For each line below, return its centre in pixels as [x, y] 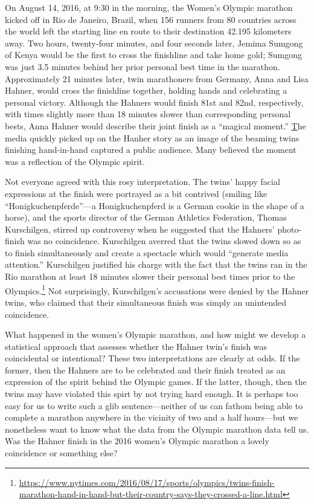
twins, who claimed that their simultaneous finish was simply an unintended [146, 302]
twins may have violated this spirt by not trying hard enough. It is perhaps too [152, 394]
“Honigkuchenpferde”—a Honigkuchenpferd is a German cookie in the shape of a [155, 205]
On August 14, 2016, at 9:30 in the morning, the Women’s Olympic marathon [149, 7]
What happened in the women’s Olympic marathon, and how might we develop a [155, 334]
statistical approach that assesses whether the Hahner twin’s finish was [136, 346]
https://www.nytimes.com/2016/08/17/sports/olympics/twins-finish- [147, 482]
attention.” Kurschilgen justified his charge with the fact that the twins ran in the [156, 264]
